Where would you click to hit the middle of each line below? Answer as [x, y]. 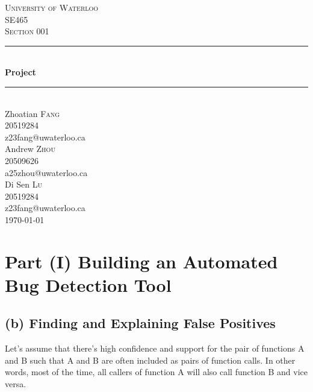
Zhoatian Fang [33, 113]
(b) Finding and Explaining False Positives [140, 323]
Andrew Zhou [30, 149]
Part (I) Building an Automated [141, 261]
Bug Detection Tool [88, 284]
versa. [16, 384]
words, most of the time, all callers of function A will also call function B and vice [156, 372]
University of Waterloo [52, 7]
